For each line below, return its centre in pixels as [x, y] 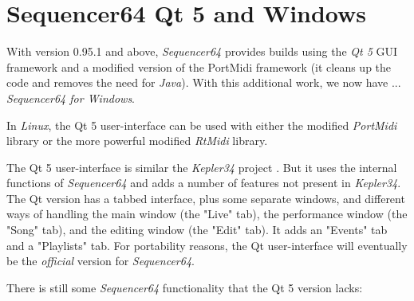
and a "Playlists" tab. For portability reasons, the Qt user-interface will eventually [207, 245]
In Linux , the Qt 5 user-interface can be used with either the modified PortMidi [202, 125]
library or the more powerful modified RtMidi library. [137, 141]
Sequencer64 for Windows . [71, 98]
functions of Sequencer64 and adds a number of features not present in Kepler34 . [204, 183]
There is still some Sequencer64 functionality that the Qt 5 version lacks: [185, 287]
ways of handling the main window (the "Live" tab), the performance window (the [207, 214]
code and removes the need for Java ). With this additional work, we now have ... [204, 82]
